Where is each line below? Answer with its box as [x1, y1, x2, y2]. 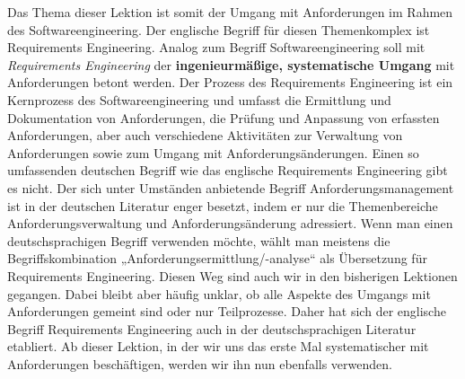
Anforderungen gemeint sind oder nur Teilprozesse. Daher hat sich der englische [7, 302, 446, 321]
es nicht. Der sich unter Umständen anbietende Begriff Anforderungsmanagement [7, 178, 454, 197]
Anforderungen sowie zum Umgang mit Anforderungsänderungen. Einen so [7, 143, 419, 162]
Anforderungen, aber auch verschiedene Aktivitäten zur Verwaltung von [7, 126, 403, 145]
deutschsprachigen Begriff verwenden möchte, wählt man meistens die [7, 231, 390, 250]
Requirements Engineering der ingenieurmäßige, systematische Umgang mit [7, 55, 455, 74]
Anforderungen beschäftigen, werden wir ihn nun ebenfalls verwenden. [7, 354, 392, 373]
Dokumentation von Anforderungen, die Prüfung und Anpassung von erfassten [7, 108, 440, 127]
